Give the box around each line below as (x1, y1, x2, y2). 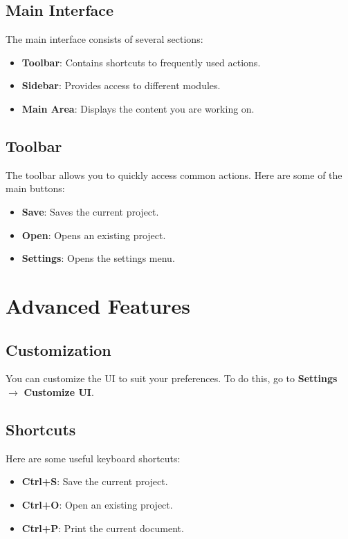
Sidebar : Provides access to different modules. (21, 78, 221, 93)
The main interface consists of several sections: (6, 32, 203, 46)
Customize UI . (24, 384, 94, 399)
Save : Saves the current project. (21, 204, 159, 218)
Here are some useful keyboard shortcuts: (6, 451, 181, 465)
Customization (6, 339, 111, 360)
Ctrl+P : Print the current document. (21, 520, 184, 535)
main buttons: (6, 181, 65, 196)
